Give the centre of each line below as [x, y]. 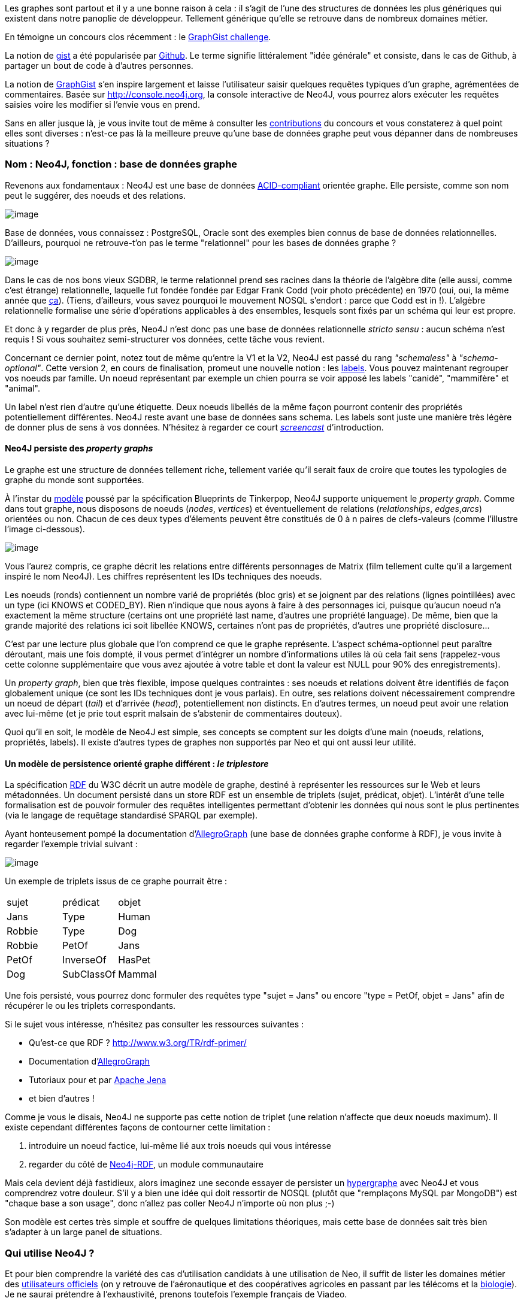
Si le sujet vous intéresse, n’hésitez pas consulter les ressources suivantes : [155, 1024]
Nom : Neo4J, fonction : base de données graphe [121, 164]
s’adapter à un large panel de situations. [84, 1232]
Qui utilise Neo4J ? [50, 1253]
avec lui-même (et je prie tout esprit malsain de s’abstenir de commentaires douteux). [174, 713]
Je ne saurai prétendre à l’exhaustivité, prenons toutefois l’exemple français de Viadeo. [176, 1294]
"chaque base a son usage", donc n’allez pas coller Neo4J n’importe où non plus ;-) [170, 1203]
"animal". [22, 388]
